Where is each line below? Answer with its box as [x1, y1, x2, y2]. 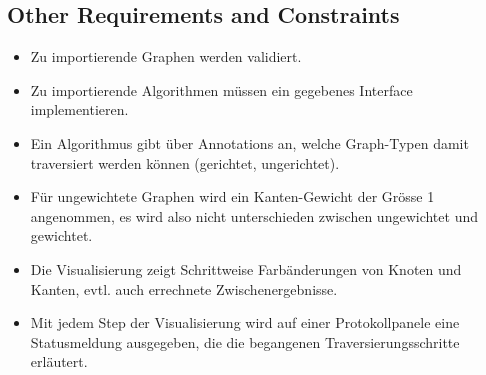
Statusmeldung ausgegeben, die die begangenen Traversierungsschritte [30, 331, 460, 352]
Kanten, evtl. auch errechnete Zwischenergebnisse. [30, 278, 338, 299]
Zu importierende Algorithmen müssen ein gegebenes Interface [30, 79, 413, 100]
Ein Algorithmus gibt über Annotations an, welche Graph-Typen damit [30, 132, 469, 153]
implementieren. [30, 99, 129, 120]
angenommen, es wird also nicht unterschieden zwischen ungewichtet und [30, 205, 478, 226]
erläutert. [30, 351, 88, 372]
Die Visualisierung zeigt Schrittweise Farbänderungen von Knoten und [30, 258, 462, 279]
